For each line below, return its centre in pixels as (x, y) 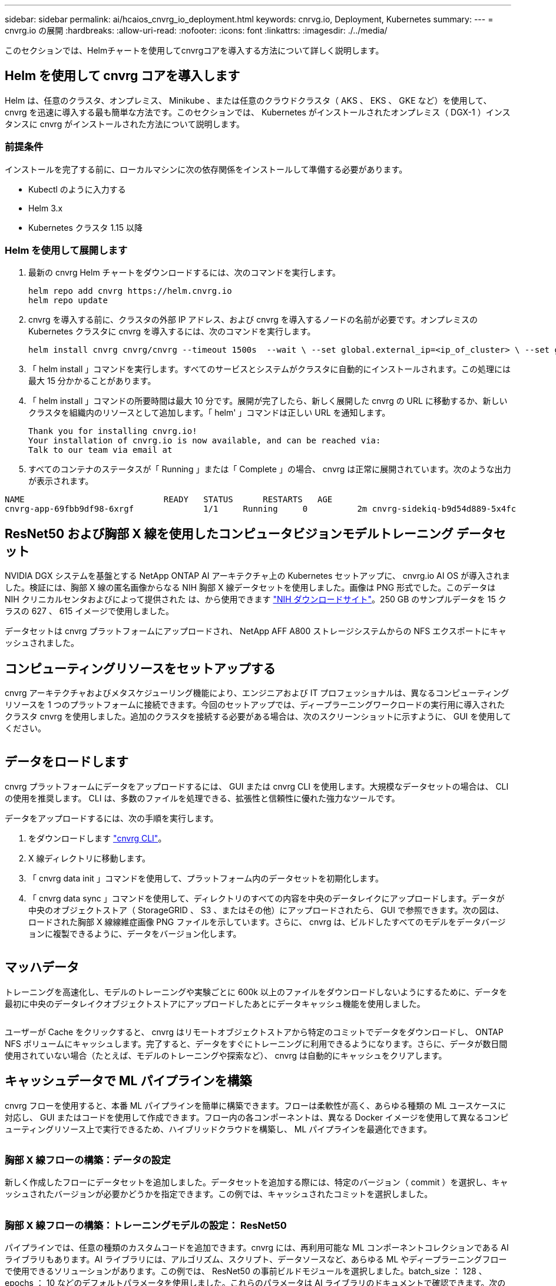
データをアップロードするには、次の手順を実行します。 (112, 818)
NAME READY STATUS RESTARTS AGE (169, 500)
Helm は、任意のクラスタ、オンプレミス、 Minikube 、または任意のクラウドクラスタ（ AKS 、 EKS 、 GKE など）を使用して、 (248, 100)
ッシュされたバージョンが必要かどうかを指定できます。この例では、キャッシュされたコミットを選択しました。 (219, 1194)
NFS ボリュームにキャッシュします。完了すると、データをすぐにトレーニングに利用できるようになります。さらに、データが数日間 (256, 1043)
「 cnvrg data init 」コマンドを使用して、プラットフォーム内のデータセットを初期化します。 (206, 878)
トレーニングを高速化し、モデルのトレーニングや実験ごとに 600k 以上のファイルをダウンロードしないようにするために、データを (256, 992)
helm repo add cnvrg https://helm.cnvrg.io (130, 291)
